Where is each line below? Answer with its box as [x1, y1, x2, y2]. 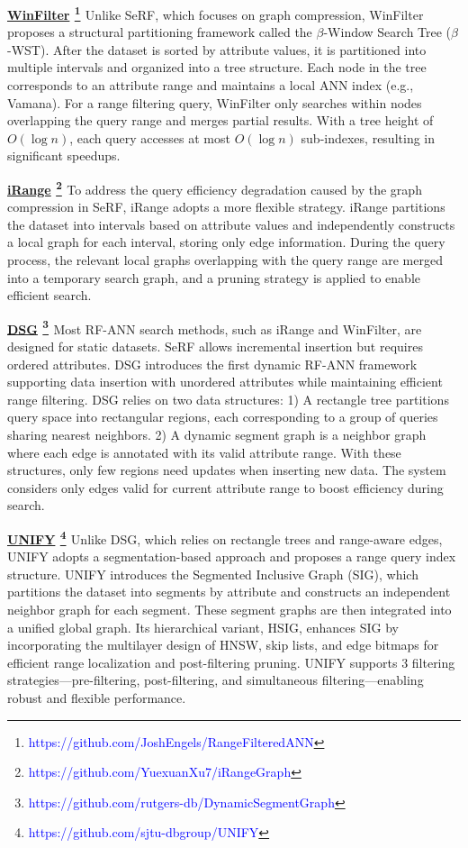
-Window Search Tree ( [323, 23, 452, 41]
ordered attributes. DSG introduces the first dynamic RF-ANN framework [7, 354, 418, 373]
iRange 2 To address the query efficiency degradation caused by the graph [7, 178, 422, 198]
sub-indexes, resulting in [301, 128, 436, 147]
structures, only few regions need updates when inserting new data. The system [7, 460, 446, 479]
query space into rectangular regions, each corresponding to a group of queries [7, 407, 438, 426]
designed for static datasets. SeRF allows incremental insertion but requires [7, 337, 423, 356]
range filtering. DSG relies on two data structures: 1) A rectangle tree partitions [7, 389, 449, 408]
